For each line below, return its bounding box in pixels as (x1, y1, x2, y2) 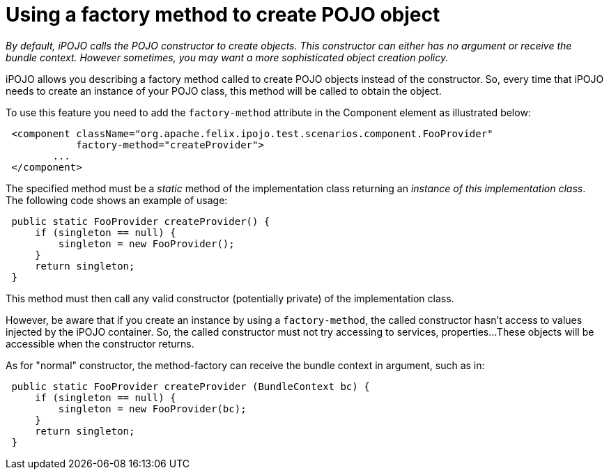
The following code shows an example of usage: (6, 194, 228, 206)
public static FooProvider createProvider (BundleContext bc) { (11, 380, 370, 392)
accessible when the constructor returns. (6, 337, 194, 350)
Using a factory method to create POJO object (6, 3, 440, 26)
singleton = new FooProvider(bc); (58, 403, 247, 414)
